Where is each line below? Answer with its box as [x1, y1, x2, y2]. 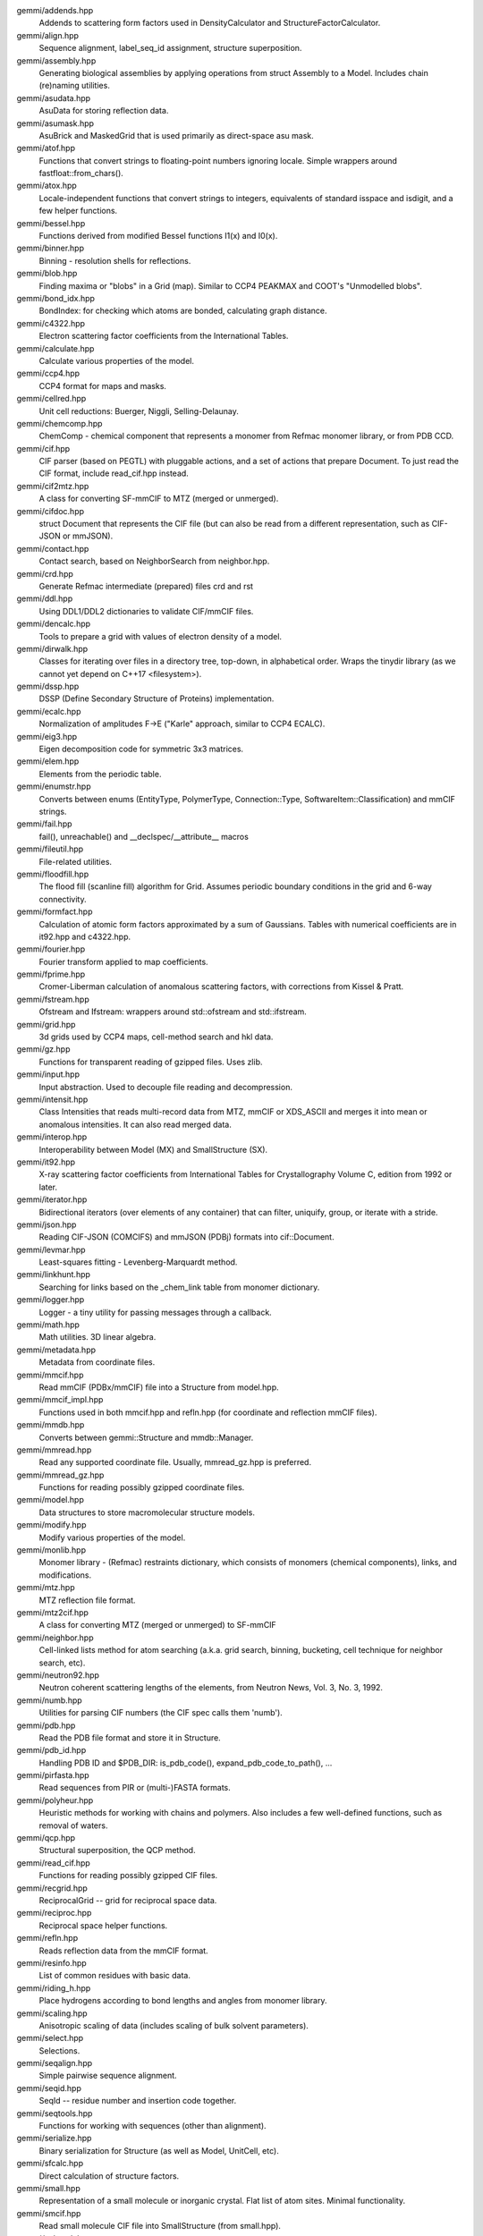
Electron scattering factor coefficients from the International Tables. [38, 331, 289, 342]
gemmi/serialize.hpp [16, 2133, 92, 2144]
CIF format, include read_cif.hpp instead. [38, 468, 190, 479]
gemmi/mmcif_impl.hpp [16, 1394, 104, 1405]
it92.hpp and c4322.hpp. [38, 931, 131, 942]
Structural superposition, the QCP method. [38, 1845, 196, 1856]
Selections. [38, 2045, 80, 2056]
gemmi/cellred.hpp [16, 394, 87, 404]
